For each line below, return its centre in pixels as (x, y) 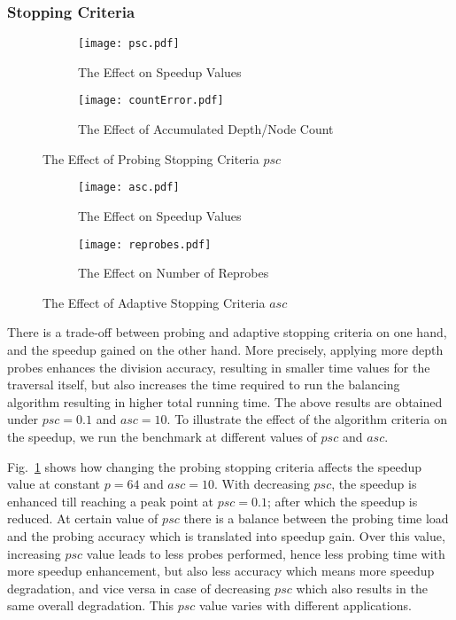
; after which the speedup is (342, 501)
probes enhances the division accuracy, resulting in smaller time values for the (219, 367)
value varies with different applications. (305, 605)
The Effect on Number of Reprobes (174, 273)
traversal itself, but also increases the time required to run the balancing (204, 385)
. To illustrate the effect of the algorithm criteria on (307, 419)
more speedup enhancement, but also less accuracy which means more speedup (221, 571)
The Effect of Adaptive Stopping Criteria (154, 302)
